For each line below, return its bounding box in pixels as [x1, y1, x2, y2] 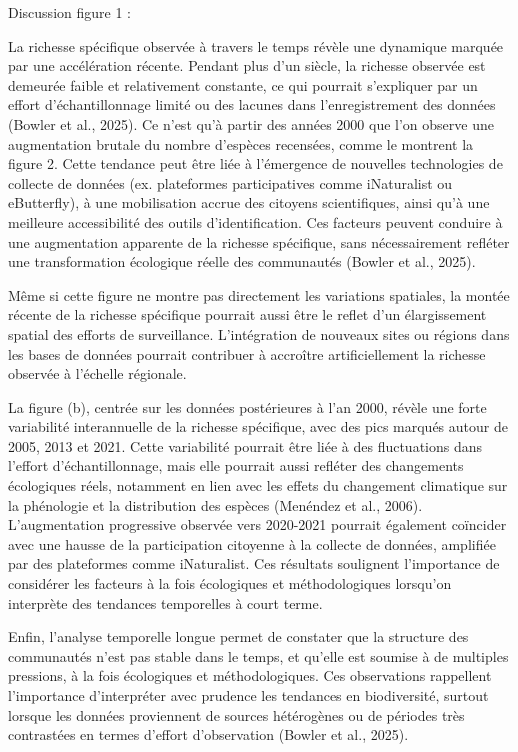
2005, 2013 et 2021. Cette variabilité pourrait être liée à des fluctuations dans [8, 435, 483, 456]
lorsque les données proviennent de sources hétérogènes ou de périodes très [8, 704, 465, 725]
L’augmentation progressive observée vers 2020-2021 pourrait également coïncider [8, 514, 507, 535]
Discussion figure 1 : [8, 2, 131, 22]
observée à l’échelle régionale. [8, 363, 187, 384]
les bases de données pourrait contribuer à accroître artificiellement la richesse [8, 343, 486, 364]
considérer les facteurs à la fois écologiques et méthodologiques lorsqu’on [8, 573, 452, 594]
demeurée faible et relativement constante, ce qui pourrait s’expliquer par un [8, 74, 478, 95]
